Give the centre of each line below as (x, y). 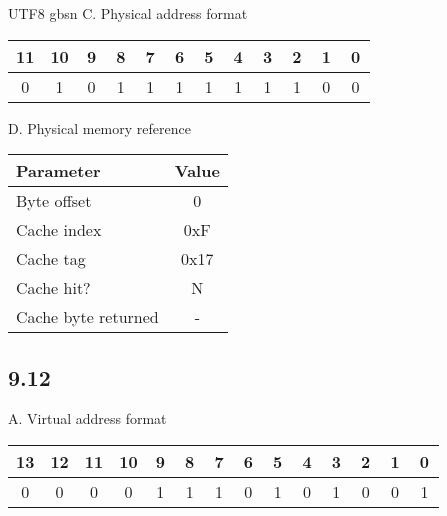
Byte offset (54, 201)
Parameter (58, 171)
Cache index (59, 230)
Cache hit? (53, 288)
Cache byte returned (87, 317)
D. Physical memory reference (99, 127)
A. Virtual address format (87, 418)
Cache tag (51, 259)
